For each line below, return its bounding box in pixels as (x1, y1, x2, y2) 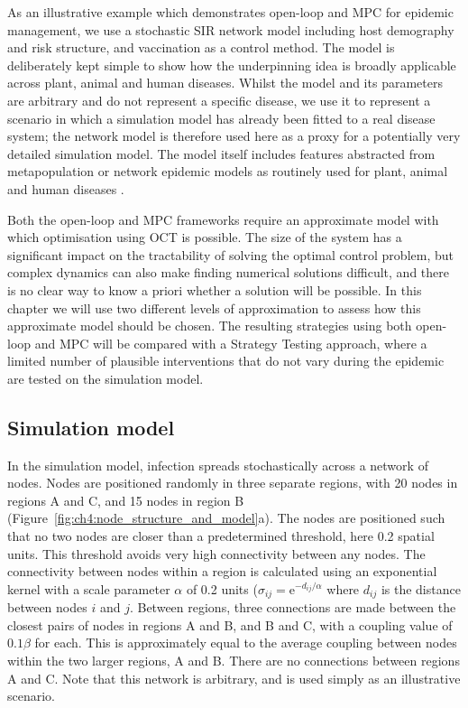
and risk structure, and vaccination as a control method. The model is (7, 38, 395, 57)
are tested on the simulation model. (7, 368, 204, 387)
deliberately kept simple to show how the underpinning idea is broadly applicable (7, 55, 456, 74)
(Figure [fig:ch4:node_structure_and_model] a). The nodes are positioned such (7, 508, 445, 527)
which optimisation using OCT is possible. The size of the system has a (7, 228, 402, 247)
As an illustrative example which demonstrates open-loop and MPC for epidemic (7, 3, 454, 21)
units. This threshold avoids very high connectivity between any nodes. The (7, 544, 426, 563)
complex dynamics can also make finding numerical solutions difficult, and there (7, 263, 449, 282)
